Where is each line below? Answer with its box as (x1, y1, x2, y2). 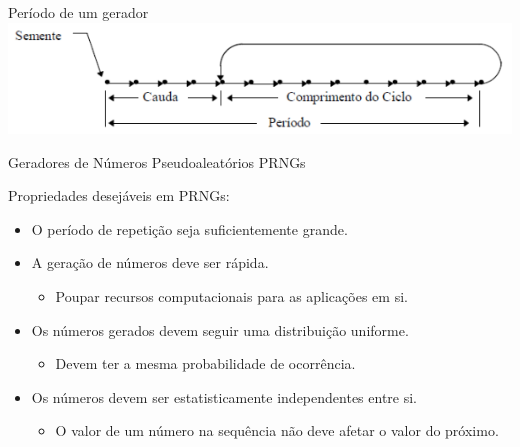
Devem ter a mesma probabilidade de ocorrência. (55, 353, 356, 374)
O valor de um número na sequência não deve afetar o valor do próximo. (55, 420, 499, 441)
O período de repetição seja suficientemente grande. (31, 218, 348, 239)
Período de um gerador (8, 2, 149, 22)
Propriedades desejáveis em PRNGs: (8, 185, 230, 206)
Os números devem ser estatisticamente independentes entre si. (31, 386, 417, 407)
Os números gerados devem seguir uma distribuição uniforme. (31, 319, 409, 340)
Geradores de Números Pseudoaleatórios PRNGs (8, 151, 306, 172)
